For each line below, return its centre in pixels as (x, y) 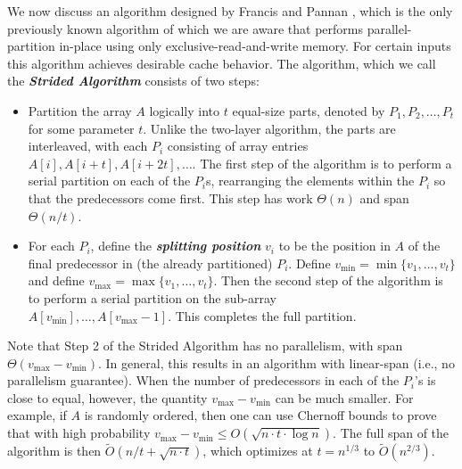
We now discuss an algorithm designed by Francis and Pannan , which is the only (230, 11)
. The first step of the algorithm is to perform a (322, 163)
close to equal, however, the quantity (107, 397)
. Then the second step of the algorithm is (328, 280)
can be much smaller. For (344, 397)
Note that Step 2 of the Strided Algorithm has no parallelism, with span (205, 346)
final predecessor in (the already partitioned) (150, 263)
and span (384, 197)
